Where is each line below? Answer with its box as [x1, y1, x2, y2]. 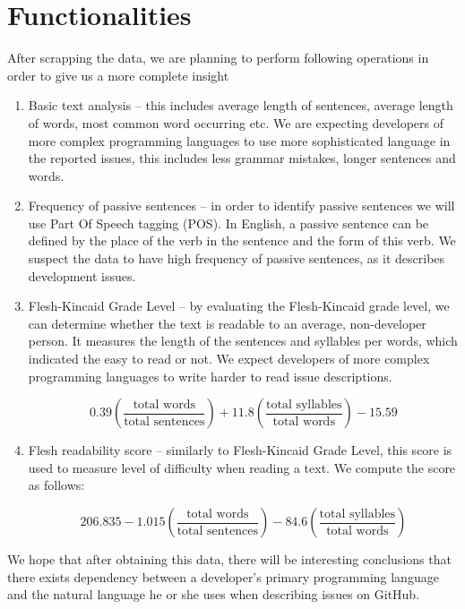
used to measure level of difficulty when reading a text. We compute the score [28, 458, 456, 476]
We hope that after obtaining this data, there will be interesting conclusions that [7, 550, 452, 568]
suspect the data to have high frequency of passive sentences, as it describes [28, 249, 445, 268]
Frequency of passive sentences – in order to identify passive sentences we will [28, 196, 455, 215]
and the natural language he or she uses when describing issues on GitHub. [7, 585, 420, 604]
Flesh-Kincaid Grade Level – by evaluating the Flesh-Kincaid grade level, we [28, 296, 450, 315]
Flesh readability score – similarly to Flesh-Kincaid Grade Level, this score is [28, 441, 452, 459]
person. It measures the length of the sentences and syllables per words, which [28, 331, 458, 350]
